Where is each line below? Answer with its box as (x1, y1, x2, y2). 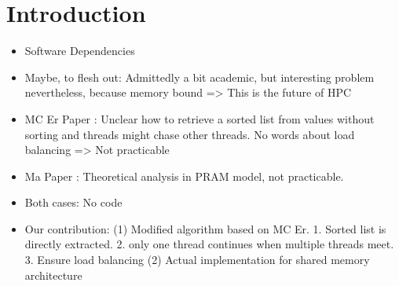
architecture (24, 266, 82, 283)
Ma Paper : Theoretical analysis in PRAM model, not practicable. (24, 167, 344, 184)
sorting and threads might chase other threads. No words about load (24, 126, 355, 142)
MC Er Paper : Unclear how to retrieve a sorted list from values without (24, 110, 375, 126)
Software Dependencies (24, 42, 135, 59)
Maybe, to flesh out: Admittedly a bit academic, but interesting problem (24, 68, 375, 85)
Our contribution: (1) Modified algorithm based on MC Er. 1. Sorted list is (24, 220, 386, 236)
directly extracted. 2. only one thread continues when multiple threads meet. (24, 236, 394, 252)
